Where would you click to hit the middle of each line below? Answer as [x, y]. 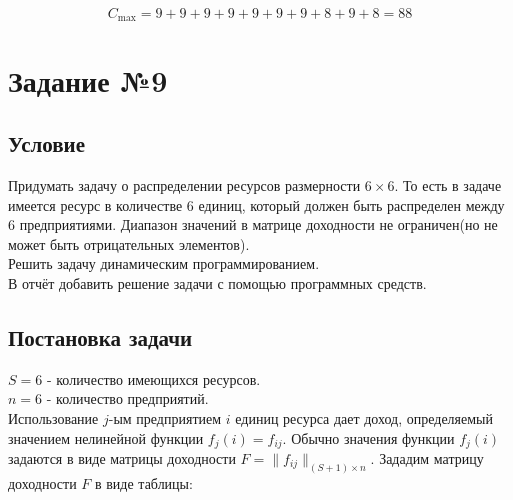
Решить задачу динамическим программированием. [164, 263]
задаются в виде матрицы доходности [122, 458]
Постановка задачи [100, 336]
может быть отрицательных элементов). [129, 243]
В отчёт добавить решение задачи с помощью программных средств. [217, 283]
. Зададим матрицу [427, 458]
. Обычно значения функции [368, 437]
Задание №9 [88, 79]
